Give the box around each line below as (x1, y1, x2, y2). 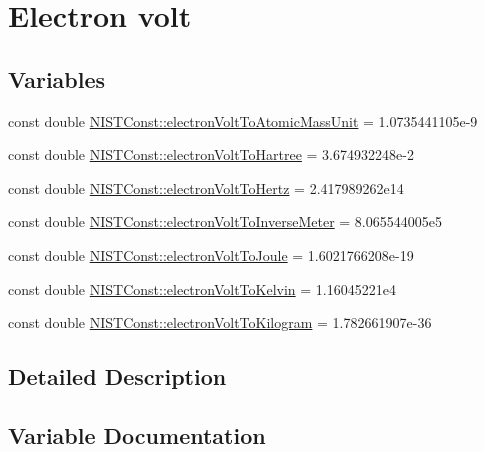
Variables (8, 63, 106, 94)
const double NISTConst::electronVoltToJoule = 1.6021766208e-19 (8, 244, 414, 265)
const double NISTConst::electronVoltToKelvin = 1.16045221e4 (8, 278, 396, 299)
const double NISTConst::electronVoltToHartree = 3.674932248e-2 (8, 144, 414, 165)
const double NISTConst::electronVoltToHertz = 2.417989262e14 (8, 177, 404, 198)
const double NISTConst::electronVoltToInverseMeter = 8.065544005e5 (8, 211, 442, 232)
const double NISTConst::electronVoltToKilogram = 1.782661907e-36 (8, 312, 432, 333)
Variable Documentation (8, 419, 266, 450)
